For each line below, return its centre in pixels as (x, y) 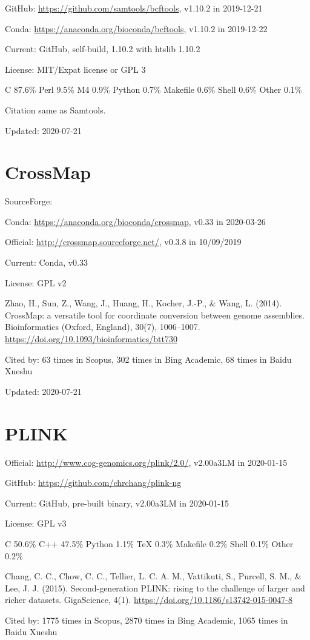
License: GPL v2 (36, 282)
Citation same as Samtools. (55, 109)
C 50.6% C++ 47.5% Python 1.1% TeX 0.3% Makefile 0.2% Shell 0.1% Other (149, 543)
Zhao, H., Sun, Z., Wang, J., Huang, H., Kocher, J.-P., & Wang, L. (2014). (143, 303)
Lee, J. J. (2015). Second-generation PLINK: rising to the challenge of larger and (155, 588)
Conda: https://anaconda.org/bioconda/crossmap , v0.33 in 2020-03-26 (135, 221)
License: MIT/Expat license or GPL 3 (75, 69)
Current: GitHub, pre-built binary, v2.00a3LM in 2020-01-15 (117, 503)
